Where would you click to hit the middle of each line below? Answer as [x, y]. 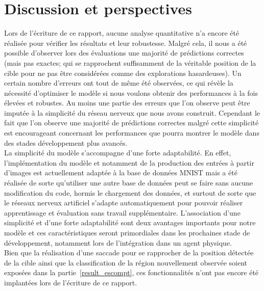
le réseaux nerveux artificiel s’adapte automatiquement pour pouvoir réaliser [124, 203]
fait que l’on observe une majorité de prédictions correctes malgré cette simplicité [131, 123]
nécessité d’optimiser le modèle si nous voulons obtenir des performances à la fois [131, 92]
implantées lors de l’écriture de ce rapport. [71, 282]
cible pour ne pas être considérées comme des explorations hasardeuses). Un [123, 73]
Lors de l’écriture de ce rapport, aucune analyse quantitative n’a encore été [122, 33]
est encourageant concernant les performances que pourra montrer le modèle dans [132, 133]
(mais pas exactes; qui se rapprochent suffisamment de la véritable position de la [130, 62]
